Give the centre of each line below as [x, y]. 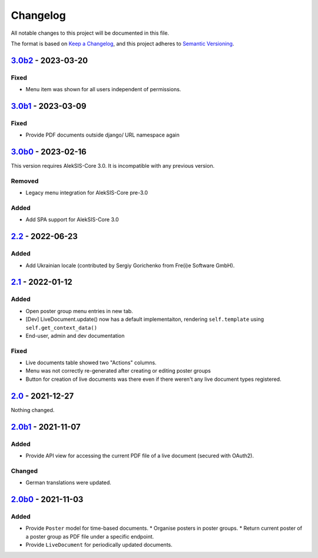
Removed [25, 181]
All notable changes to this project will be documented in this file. [90, 33]
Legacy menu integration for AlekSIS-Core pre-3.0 [87, 193]
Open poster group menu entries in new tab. [79, 311]
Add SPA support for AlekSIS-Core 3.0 [72, 220]
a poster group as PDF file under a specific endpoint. [90, 536]
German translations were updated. [69, 483]
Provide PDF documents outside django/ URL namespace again [102, 135]
